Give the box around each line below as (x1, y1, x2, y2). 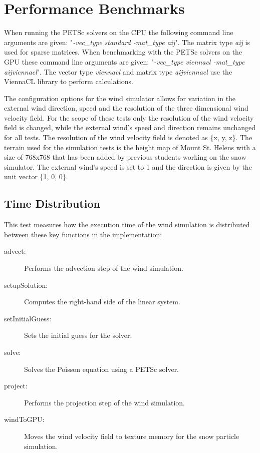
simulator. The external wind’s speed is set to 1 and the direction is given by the (4, 161, 252, 172)
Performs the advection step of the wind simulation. (24, 263, 183, 273)
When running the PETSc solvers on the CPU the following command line (4, 27, 233, 38)
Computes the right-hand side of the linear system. (24, 296, 180, 307)
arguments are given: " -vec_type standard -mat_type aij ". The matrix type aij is (4, 37, 250, 47)
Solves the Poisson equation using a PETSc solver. (24, 363, 179, 374)
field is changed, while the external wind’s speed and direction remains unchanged (4, 122, 256, 133)
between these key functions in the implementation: (4, 229, 162, 239)
